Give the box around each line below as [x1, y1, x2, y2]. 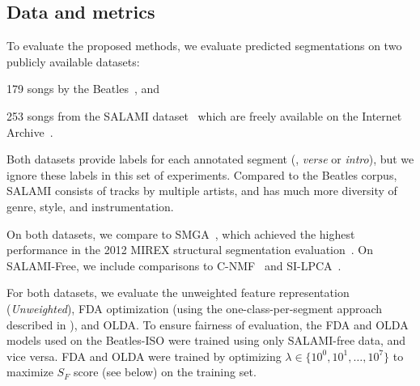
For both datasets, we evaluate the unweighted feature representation [6, 284, 350, 301]
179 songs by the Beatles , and [6, 80, 160, 97]
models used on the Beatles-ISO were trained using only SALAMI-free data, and [6, 332, 406, 349]
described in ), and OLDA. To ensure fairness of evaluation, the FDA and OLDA [6, 316, 409, 333]
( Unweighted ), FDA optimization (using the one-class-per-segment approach [6, 299, 383, 316]
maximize [6, 363, 53, 380]
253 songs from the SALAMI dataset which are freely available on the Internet [6, 107, 402, 124]
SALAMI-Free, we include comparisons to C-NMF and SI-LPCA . [6, 257, 342, 274]
